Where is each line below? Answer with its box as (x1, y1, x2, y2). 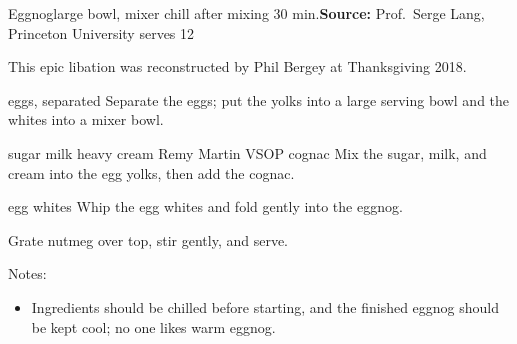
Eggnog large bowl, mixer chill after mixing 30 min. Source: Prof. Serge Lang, (8, 3, 485, 23)
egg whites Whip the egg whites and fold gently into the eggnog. (8, 196, 403, 217)
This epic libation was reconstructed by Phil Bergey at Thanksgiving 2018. (8, 56, 467, 77)
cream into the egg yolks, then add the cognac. (8, 162, 295, 183)
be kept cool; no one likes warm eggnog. (31, 316, 276, 337)
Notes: (8, 263, 47, 284)
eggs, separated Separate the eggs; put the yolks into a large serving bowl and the (8, 89, 510, 110)
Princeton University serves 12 (8, 22, 195, 43)
